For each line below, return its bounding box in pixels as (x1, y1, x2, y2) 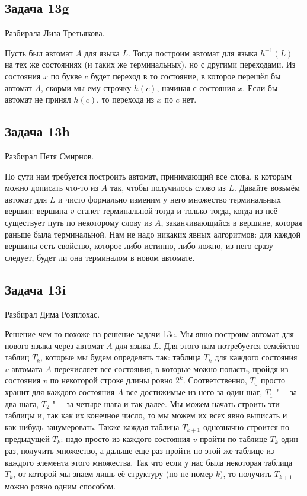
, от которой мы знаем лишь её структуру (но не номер (13, 468, 213, 480)
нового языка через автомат (5, 339, 104, 351)
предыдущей (5, 433, 50, 445)
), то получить (220, 468, 272, 480)
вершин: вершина (5, 204, 68, 217)
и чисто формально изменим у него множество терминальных (57, 193, 281, 205)
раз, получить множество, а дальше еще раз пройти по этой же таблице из (5, 444, 274, 456)
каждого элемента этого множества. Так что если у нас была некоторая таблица (5, 456, 293, 468)
